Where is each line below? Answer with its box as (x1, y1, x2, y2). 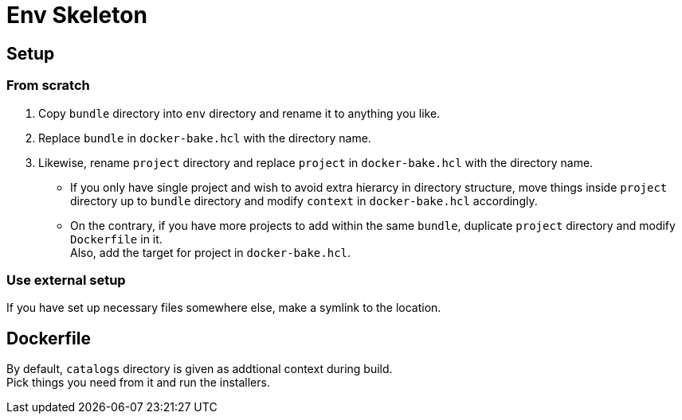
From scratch (6, 77, 90, 94)
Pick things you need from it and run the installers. (6, 375, 270, 390)
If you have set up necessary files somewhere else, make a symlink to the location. (6, 301, 441, 315)
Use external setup (6, 271, 126, 288)
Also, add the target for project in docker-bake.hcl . (70, 245, 351, 259)
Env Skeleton (6, 2, 147, 29)
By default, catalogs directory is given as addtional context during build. (6, 362, 393, 376)
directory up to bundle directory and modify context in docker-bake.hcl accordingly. (70, 193, 538, 208)
